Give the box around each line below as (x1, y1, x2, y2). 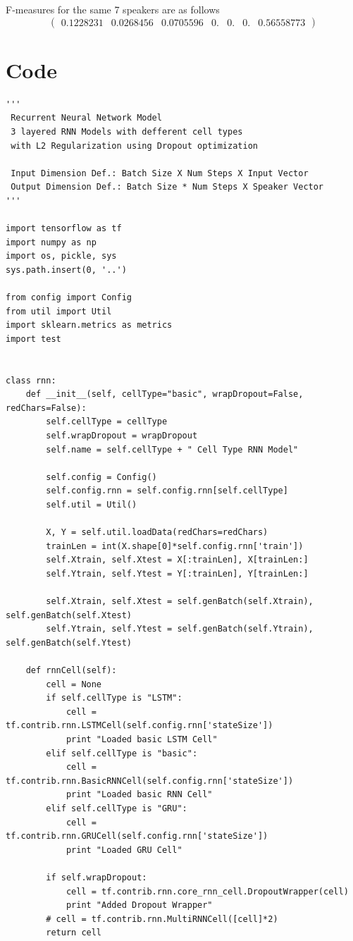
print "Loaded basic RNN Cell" (66, 789, 213, 800)
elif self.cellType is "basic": (46, 748, 198, 758)
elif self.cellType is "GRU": (46, 804, 187, 813)
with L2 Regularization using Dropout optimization (11, 140, 258, 151)
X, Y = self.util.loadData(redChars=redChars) (46, 527, 268, 538)
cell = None (46, 679, 102, 689)
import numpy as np (6, 237, 97, 247)
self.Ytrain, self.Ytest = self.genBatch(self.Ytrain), (46, 624, 314, 634)
